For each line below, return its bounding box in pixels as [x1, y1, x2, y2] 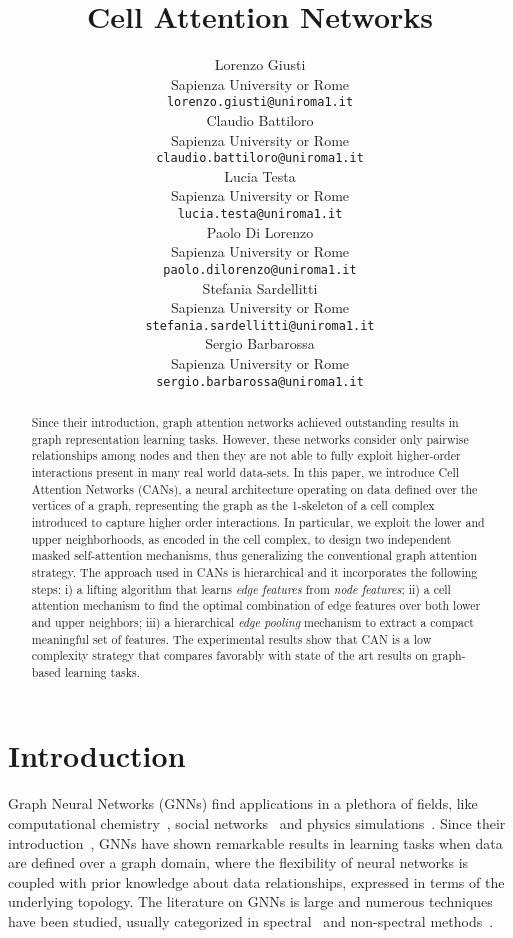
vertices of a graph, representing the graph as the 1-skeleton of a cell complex [31, 497, 435, 514]
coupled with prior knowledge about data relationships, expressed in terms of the [8, 871, 505, 892]
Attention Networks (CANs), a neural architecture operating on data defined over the [31, 480, 478, 497]
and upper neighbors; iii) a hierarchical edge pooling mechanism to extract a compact [31, 613, 474, 630]
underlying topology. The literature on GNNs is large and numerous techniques [8, 891, 493, 912]
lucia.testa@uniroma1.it [177, 207, 343, 221]
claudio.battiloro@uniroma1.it [156, 151, 364, 166]
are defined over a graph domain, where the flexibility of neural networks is [8, 852, 469, 873]
